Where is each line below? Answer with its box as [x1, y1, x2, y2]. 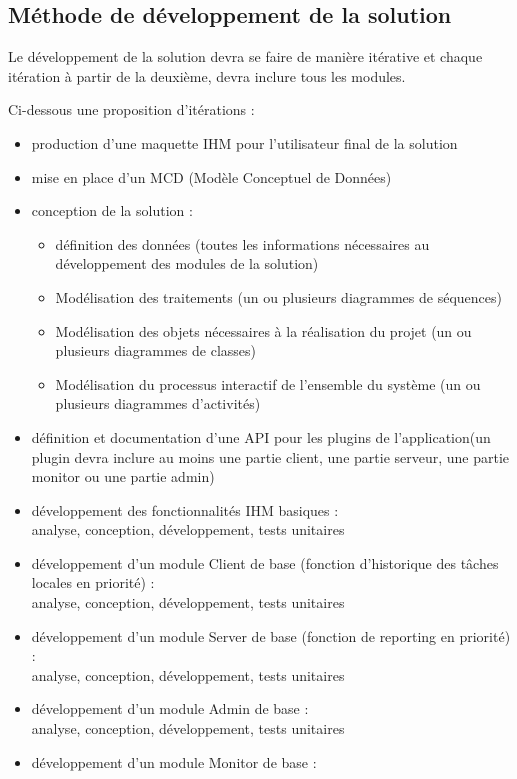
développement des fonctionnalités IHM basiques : [31, 499, 339, 520]
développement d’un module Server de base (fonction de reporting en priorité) [31, 625, 511, 646]
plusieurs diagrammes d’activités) [55, 393, 261, 414]
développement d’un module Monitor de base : [31, 751, 317, 772]
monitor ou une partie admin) [31, 466, 215, 487]
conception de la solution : [31, 200, 193, 221]
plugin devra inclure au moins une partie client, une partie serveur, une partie [31, 446, 510, 467]
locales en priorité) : [31, 572, 155, 593]
